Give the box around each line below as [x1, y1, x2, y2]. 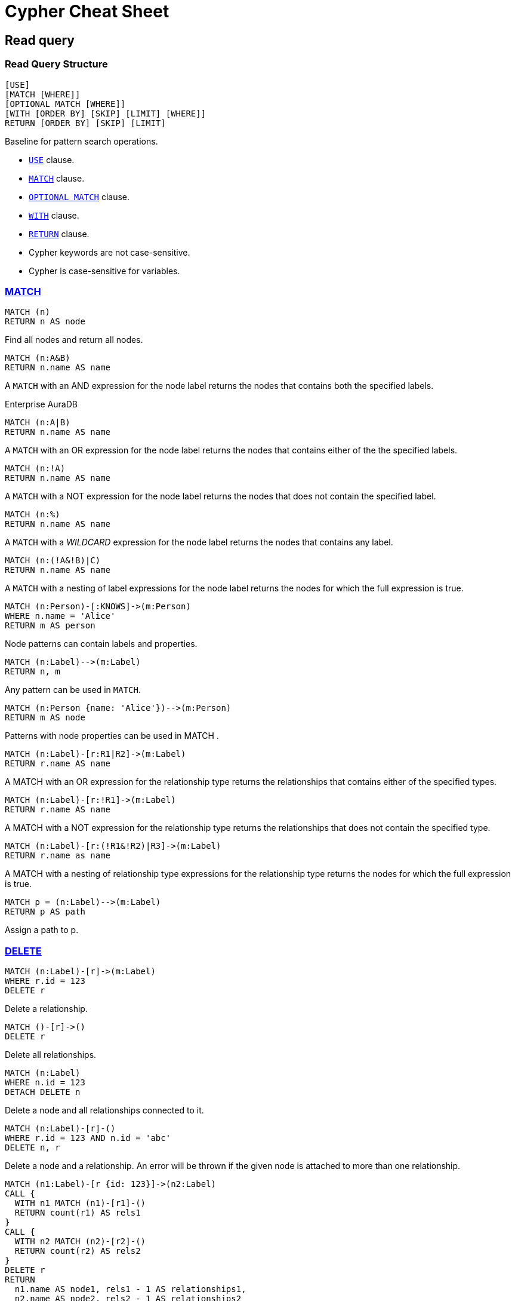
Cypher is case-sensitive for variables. [29, 265, 180, 276]
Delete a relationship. [5, 1004, 88, 1014]
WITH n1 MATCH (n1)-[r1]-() [14, 1198, 146, 1208]
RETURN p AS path [5, 907, 85, 917]
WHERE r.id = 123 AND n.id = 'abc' [5, 1133, 171, 1143]
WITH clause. [29, 210, 79, 220]
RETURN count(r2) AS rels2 [14, 1246, 141, 1256]
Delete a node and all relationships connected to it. [5, 1105, 204, 1116]
